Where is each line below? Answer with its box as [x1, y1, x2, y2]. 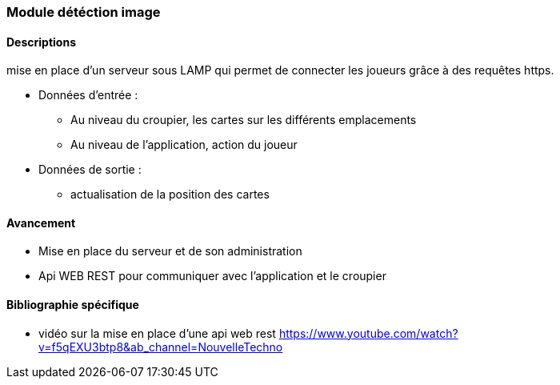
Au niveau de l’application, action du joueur [70, 138, 298, 152]
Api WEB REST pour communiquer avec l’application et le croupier [38, 269, 386, 283]
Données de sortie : [38, 162, 142, 177]
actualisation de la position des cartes [70, 187, 270, 202]
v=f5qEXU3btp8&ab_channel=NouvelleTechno [38, 339, 283, 354]
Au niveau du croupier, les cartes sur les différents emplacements [70, 113, 417, 127]
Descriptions [6, 34, 76, 49]
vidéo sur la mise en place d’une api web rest [38, 326, 276, 340]
